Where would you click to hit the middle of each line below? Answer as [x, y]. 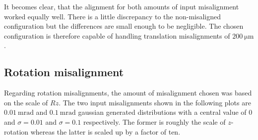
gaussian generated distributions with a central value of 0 [165, 112]
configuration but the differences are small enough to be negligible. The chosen [124, 26]
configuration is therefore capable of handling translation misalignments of [117, 35]
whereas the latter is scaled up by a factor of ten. [105, 131]
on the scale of [26, 102]
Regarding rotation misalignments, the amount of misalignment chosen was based [128, 93]
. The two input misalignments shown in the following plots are [155, 102]
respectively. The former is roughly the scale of [154, 121]
